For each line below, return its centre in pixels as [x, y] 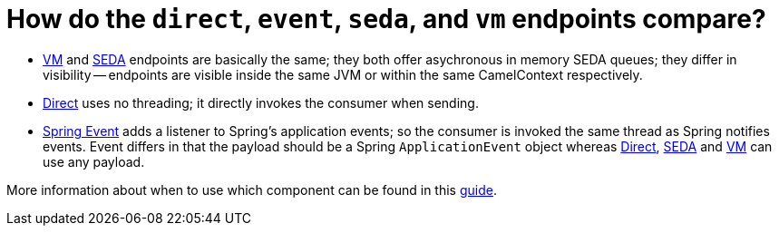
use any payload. [94, 161]
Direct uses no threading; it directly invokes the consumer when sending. [261, 102]
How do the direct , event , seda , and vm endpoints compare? [386, 19]
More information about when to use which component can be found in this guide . [252, 189]
